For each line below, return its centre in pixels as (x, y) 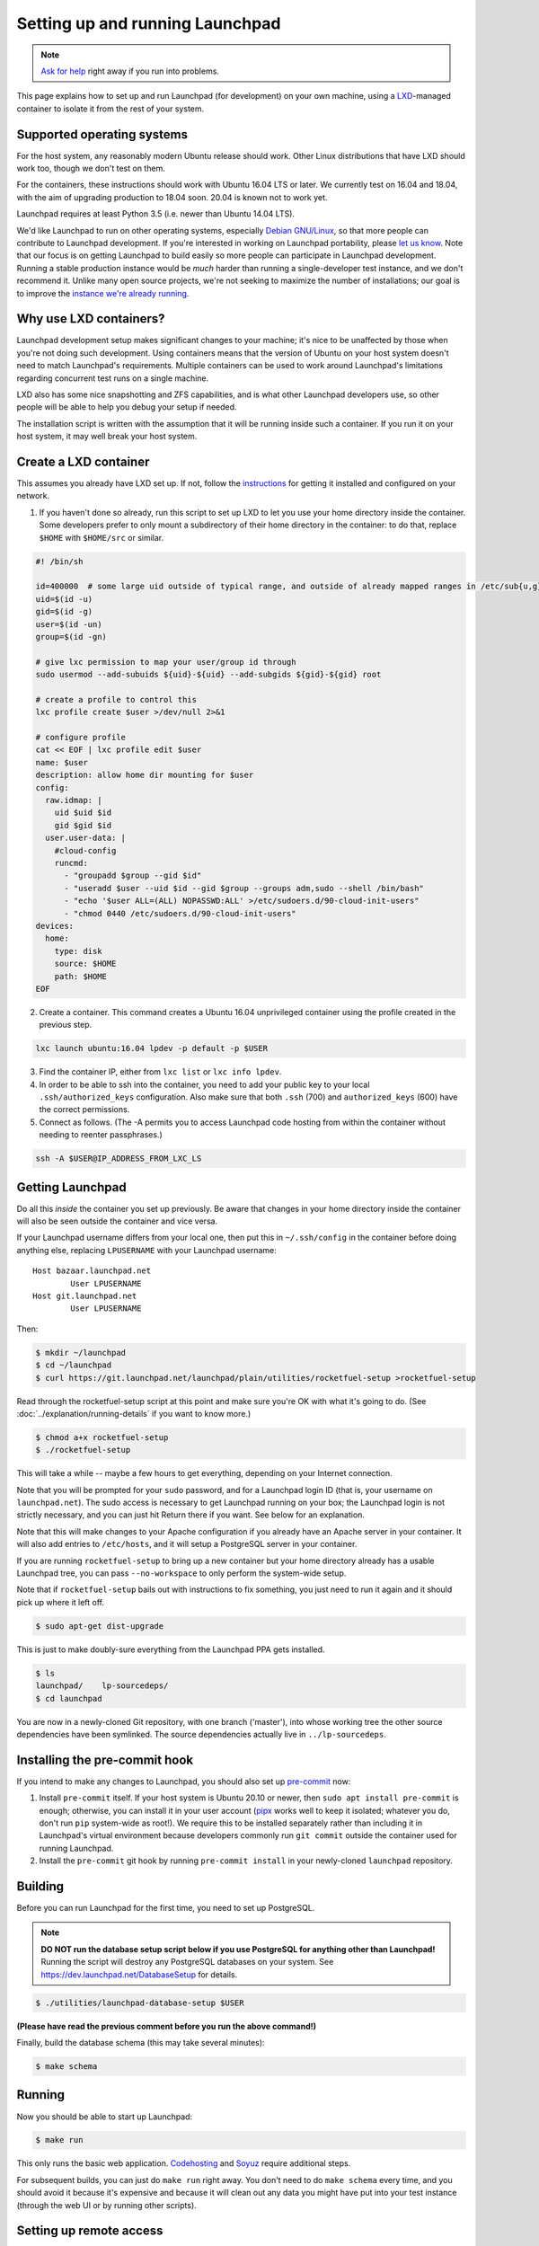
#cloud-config (85, 850)
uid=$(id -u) (64, 599)
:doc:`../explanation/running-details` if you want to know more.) (134, 1413)
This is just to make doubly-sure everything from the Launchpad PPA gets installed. (171, 1649)
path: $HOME (81, 976)
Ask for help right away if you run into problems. (130, 71)
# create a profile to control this (116, 699)
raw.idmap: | (74, 800)
